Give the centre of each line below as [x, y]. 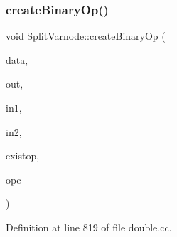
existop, [23, 156]
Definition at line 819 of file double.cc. [89, 227]
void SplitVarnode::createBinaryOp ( [86, 36]
